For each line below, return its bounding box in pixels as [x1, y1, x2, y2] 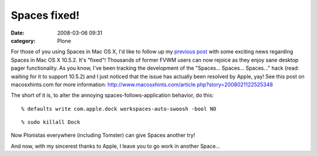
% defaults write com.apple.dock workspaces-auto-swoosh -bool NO [21, 106, 217, 112]
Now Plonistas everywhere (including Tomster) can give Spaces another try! [11, 132, 195, 139]
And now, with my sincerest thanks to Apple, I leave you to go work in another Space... [11, 143, 220, 150]
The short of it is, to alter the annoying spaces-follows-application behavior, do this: [11, 91, 214, 99]
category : [11, 37, 36, 44]
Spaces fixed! [11, 9, 80, 22]
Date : [11, 29, 25, 36]
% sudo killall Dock [21, 119, 80, 126]
